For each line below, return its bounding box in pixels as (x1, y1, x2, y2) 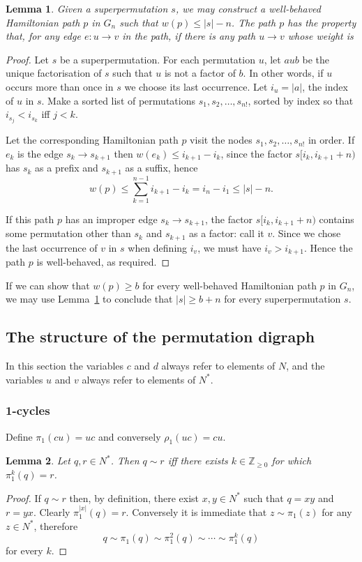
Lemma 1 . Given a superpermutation (6, 1, 168, 15)
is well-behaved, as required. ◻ (36, 255, 170, 269)
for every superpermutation (224, 291, 341, 306)
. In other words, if (243, 66, 324, 80)
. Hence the (304, 240, 353, 255)
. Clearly (33, 505, 70, 519)
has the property (287, 15, 356, 29)
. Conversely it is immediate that (126, 505, 267, 519)
